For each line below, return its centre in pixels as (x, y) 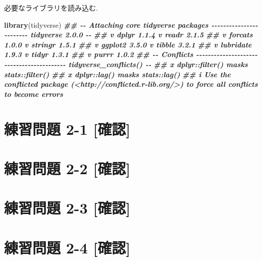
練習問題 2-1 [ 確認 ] (67, 128)
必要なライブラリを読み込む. (51, 8)
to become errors (34, 94)
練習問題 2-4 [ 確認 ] (67, 247)
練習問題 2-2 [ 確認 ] (67, 168)
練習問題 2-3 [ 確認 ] (67, 208)
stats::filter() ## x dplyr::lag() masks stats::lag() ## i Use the (117, 74)
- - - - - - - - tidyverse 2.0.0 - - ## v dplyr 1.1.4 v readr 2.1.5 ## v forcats (128, 35)
